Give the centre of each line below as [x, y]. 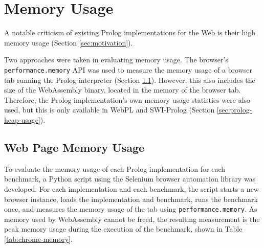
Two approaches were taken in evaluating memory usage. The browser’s [116, 60]
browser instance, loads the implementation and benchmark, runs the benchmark [131, 199]
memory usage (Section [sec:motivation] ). [69, 42]
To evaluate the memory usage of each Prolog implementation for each [115, 168]
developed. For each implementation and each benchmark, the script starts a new [131, 188]
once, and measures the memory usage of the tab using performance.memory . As [131, 209]
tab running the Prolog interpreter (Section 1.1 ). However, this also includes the [130, 80]
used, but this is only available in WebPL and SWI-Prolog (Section [109, 110]
